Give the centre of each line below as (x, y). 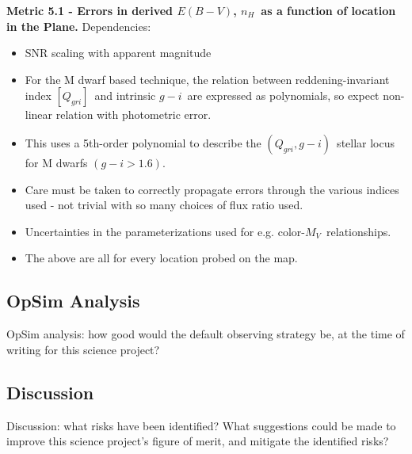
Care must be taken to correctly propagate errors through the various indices (212, 189)
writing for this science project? (83, 349)
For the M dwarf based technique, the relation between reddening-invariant (207, 79)
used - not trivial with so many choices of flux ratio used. (164, 205)
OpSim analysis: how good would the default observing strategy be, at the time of (206, 334)
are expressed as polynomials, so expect (283, 95)
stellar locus (366, 142)
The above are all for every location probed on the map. (161, 258)
